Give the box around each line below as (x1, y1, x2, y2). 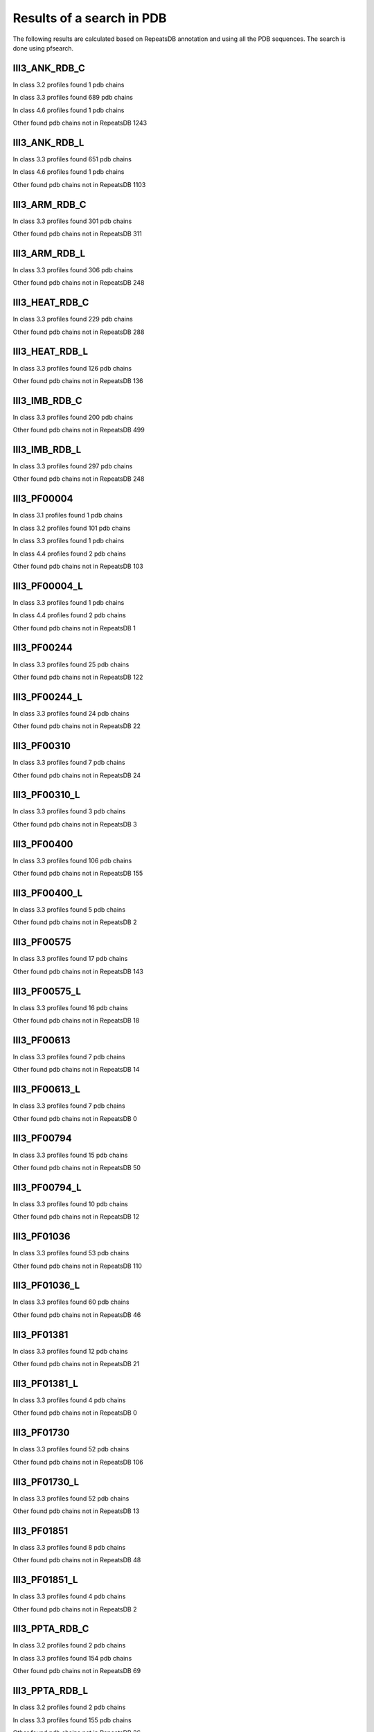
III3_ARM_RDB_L (12, 247, 86, 259)
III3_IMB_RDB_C (12, 395, 82, 407)
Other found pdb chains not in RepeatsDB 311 (12, 229, 142, 238)
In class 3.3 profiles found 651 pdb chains (12, 154, 132, 163)
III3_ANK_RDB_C (12, 62, 86, 74)
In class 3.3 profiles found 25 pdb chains (12, 660, 130, 669)
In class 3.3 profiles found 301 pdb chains (12, 217, 132, 225)
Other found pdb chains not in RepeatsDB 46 (12, 1310, 141, 1319)
